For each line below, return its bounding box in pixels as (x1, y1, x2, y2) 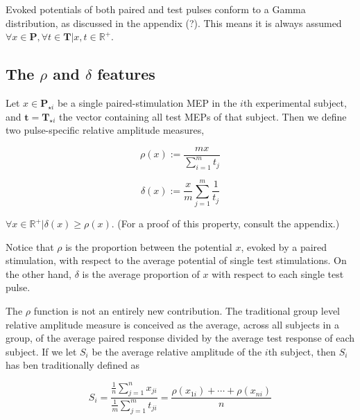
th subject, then (268, 344, 336, 358)
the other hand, (6, 266, 71, 281)
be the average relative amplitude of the (92, 344, 262, 358)
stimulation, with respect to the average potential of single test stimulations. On (6, 253, 347, 268)
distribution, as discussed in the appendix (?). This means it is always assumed (6, 15, 342, 30)
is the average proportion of (82, 266, 200, 281)
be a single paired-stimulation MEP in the (57, 95, 237, 110)
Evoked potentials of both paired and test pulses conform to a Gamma (6, 2, 306, 16)
